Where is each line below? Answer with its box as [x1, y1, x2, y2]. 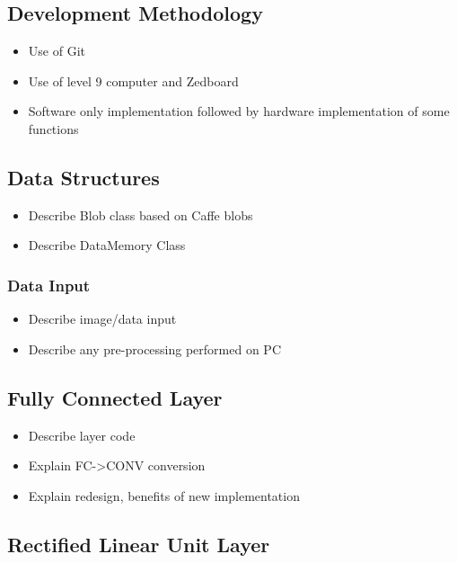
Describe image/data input [28, 309, 177, 328]
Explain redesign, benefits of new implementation [28, 486, 300, 505]
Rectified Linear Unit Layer [7, 530, 270, 558]
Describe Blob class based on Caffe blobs [28, 205, 253, 224]
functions [28, 119, 79, 138]
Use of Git [28, 41, 85, 60]
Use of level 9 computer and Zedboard [28, 71, 239, 90]
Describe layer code [28, 425, 136, 444]
